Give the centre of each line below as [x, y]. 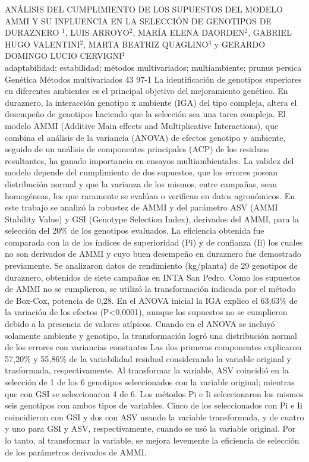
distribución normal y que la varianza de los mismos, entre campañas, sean [141, 183]
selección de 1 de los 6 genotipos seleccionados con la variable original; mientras [150, 382]
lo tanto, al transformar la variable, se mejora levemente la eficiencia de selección [152, 440]
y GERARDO [240, 44]
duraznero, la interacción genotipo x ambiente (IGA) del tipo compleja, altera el [151, 102]
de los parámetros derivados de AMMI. [76, 452]
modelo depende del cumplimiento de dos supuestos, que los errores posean [141, 172]
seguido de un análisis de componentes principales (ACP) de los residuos [137, 149]
